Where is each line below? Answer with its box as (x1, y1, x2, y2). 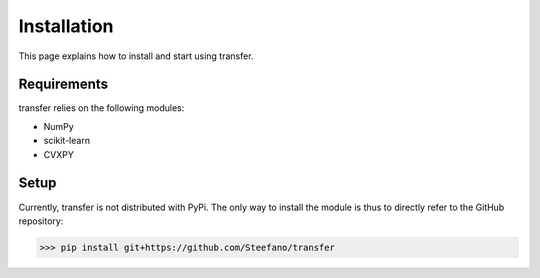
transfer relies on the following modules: (18, 102, 185, 114)
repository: (18, 215, 64, 227)
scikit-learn (43, 135, 90, 147)
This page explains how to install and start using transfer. (18, 50, 254, 62)
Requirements (18, 76, 109, 93)
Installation (18, 15, 114, 37)
